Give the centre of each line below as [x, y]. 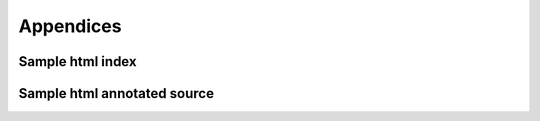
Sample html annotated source [116, 93]
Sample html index [77, 61]
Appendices [70, 26]
